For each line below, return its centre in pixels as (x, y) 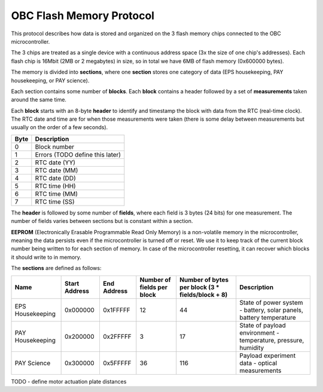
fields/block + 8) (204, 295)
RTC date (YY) (55, 163)
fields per (153, 287)
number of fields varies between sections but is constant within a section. (102, 221)
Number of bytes (204, 280)
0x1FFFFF (117, 310)
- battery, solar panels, (271, 310)
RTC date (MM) (57, 170)
